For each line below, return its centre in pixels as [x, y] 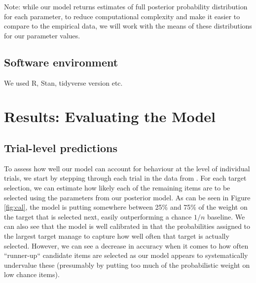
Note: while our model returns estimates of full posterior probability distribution [126, 6]
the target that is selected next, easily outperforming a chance [98, 216]
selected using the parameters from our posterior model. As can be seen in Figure [127, 197]
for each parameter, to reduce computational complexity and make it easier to [122, 16]
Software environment [61, 62]
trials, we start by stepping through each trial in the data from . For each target [125, 178]
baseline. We [226, 216]
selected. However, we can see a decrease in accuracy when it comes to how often [126, 245]
